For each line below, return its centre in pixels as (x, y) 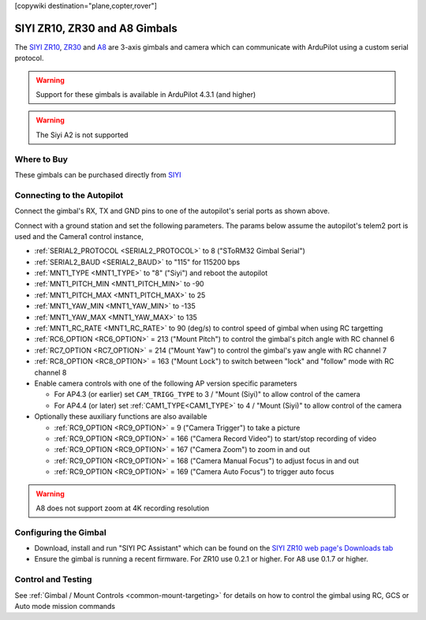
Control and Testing (53, 580)
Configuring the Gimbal (60, 532)
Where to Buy (41, 159)
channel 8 (50, 372)
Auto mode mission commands (65, 606)
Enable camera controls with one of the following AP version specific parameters (166, 383)
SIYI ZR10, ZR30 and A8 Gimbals (96, 28)
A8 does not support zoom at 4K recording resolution (123, 508)
